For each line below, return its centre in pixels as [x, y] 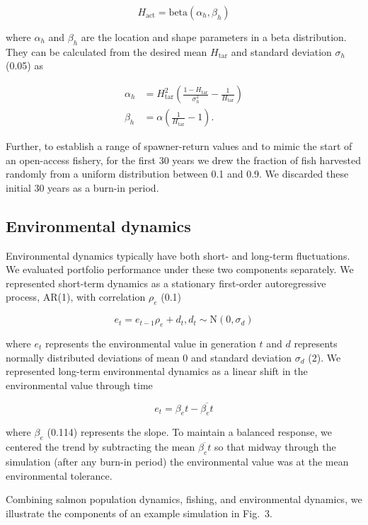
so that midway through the [275, 447]
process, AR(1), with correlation [76, 297]
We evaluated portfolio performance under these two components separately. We [180, 269]
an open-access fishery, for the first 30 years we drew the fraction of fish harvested [184, 160]
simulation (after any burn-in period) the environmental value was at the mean [177, 461]
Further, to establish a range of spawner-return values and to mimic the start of [179, 146]
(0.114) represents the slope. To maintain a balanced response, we [190, 432]
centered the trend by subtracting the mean [100, 447]
